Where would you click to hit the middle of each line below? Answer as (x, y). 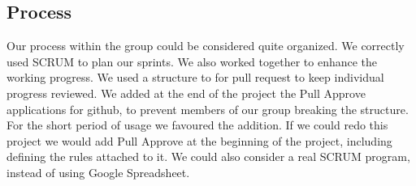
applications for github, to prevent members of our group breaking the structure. (208, 109)
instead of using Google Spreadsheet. (98, 172)
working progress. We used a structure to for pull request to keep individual (195, 77)
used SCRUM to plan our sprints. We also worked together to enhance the (192, 61)
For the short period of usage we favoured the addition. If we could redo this (197, 125)
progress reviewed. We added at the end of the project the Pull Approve (186, 93)
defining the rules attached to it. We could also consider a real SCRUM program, (208, 156)
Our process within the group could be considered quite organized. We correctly (206, 46)
